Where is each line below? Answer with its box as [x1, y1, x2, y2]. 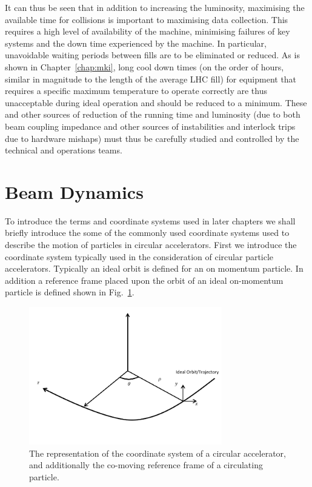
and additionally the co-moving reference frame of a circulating [29, 458, 263, 471]
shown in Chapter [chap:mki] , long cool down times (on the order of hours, [5, 60, 284, 73]
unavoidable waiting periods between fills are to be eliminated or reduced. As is [5, 49, 300, 61]
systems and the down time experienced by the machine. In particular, [5, 36, 267, 49]
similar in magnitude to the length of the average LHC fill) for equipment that [5, 72, 297, 85]
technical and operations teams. [5, 144, 122, 156]
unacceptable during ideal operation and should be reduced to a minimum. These [5, 96, 307, 109]
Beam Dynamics [5, 179, 144, 204]
